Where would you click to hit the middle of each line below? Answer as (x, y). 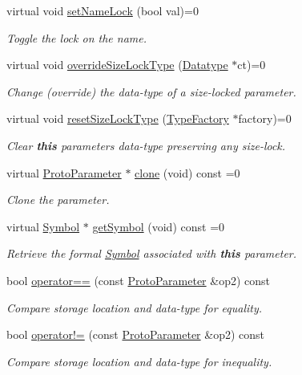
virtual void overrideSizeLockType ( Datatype (117, 65)
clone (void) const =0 (187, 172)
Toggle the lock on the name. (77, 37)
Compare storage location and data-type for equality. (135, 307)
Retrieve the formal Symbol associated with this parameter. (152, 253)
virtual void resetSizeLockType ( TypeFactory (118, 118)
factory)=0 (265, 118)
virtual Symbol (43, 226)
